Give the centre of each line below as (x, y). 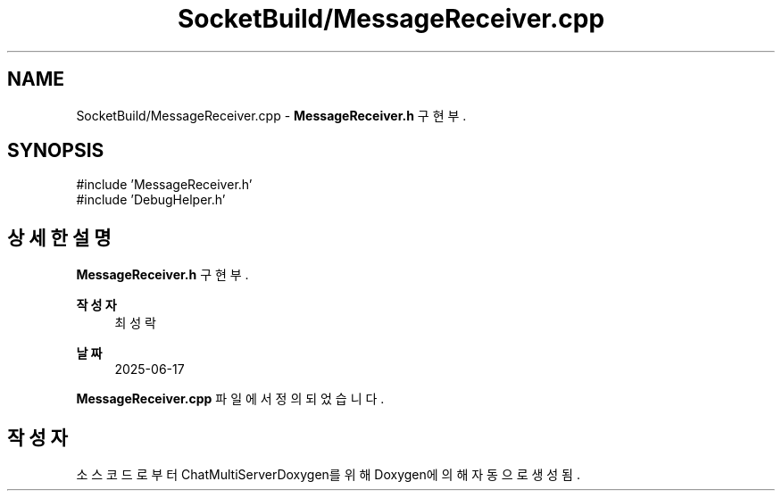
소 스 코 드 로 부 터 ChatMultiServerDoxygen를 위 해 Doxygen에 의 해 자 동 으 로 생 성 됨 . (328, 475)
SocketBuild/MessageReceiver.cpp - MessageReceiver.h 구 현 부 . (271, 115)
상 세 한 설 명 (59, 237)
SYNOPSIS (56, 151)
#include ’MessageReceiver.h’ (164, 185)
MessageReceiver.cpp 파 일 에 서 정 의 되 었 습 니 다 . (230, 399)
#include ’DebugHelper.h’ (151, 200)
